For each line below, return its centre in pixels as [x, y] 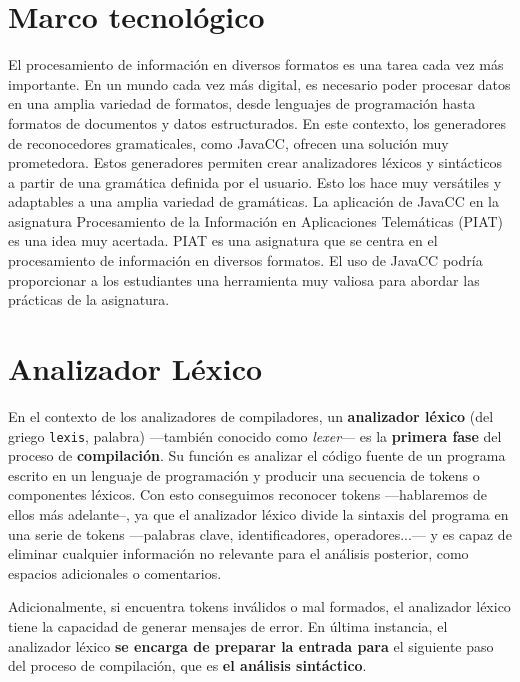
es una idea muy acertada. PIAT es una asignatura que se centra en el [223, 240]
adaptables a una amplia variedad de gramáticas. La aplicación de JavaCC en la [253, 201]
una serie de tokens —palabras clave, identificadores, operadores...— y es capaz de [260, 533]
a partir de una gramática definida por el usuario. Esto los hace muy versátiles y [255, 181]
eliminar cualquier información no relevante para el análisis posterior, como [238, 553]
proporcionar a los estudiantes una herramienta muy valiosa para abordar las [244, 279]
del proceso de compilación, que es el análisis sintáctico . [187, 665]
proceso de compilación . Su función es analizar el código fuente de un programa [257, 455]
